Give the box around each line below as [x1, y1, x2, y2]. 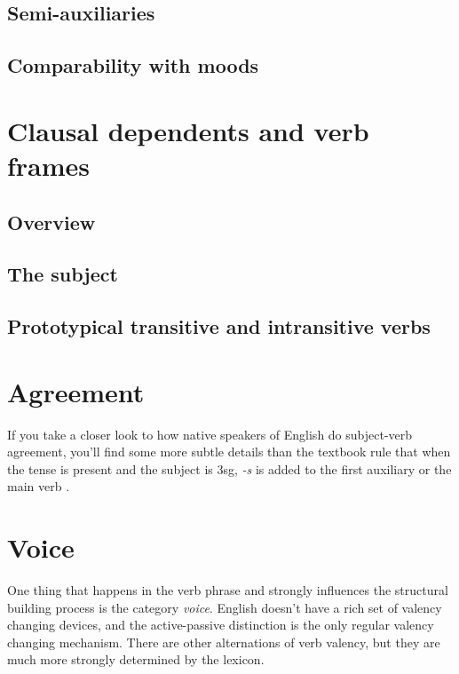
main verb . [7, 477, 70, 496]
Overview [7, 208, 96, 235]
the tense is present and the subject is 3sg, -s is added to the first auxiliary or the [7, 459, 452, 478]
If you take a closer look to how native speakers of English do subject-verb [7, 424, 413, 443]
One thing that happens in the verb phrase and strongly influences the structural [7, 581, 448, 599]
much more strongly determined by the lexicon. [7, 650, 265, 669]
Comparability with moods [7, 52, 259, 79]
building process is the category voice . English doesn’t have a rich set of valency [7, 598, 442, 616]
